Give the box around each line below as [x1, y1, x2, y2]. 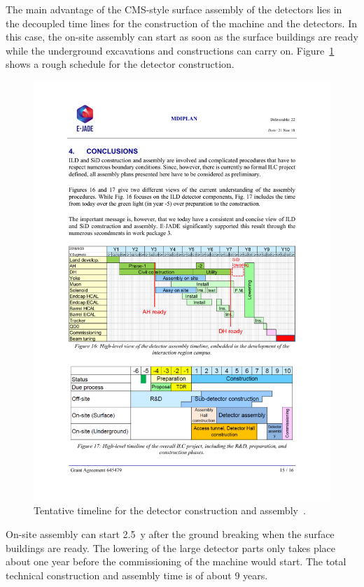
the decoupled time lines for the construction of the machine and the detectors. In [6, 15, 357, 30]
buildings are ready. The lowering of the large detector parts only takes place [6, 540, 336, 555]
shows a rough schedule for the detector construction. [6, 57, 234, 71]
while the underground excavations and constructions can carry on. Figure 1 [6, 43, 335, 57]
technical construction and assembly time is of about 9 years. [6, 567, 268, 582]
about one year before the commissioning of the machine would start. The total [6, 554, 346, 569]
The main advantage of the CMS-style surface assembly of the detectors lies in [6, 2, 342, 16]
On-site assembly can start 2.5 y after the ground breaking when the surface [6, 527, 335, 542]
